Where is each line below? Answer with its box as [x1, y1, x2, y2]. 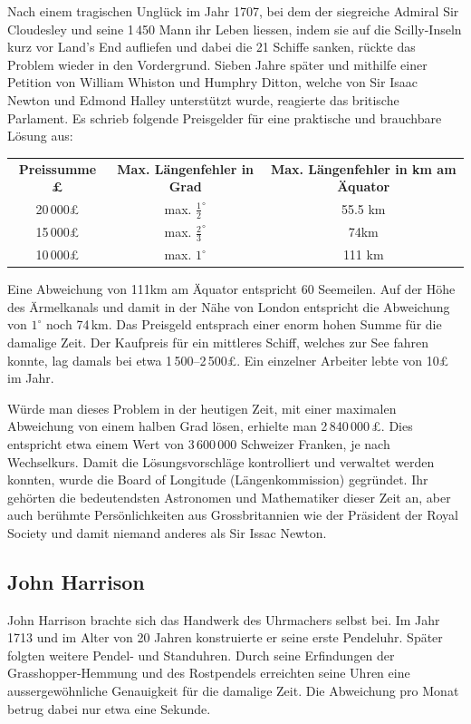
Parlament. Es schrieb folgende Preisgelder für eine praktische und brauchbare [7, 108, 442, 127]
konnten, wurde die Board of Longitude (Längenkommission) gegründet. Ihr [7, 470, 428, 489]
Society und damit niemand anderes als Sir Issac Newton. [7, 523, 327, 542]
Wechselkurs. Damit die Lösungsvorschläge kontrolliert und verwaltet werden [7, 452, 435, 471]
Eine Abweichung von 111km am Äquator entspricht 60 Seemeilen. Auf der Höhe [7, 279, 456, 298]
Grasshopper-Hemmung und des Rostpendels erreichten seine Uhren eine [7, 663, 410, 682]
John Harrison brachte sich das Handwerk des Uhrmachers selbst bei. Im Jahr [7, 610, 440, 629]
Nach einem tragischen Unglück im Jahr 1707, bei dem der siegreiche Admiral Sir [7, 2, 459, 20]
